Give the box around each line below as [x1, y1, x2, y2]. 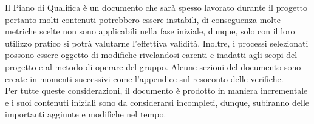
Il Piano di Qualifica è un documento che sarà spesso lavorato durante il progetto [5, 1, 308, 13]
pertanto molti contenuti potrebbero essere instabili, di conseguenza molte [5, 13, 281, 25]
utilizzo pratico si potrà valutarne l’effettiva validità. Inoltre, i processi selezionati [5, 36, 309, 49]
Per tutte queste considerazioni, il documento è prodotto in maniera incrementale [5, 84, 308, 97]
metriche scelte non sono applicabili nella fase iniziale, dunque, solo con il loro [5, 25, 295, 38]
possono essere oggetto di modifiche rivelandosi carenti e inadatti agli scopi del [5, 48, 298, 61]
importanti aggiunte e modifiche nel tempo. [5, 108, 166, 120]
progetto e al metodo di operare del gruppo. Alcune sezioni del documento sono [5, 60, 301, 73]
